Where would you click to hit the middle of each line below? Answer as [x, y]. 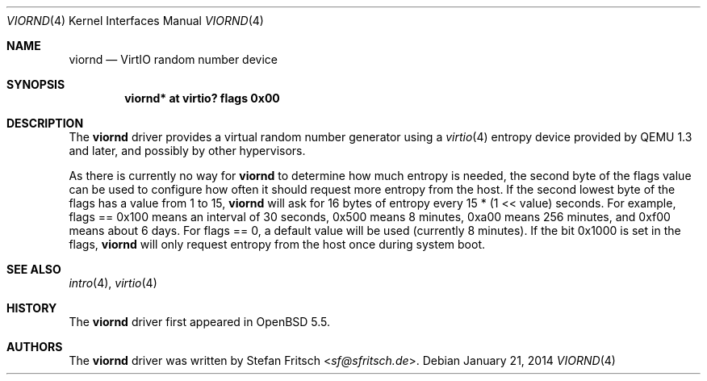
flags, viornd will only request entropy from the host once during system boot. [277, 244]
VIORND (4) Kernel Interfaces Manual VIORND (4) [135, 21]
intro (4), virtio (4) [113, 283]
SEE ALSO [34, 269]
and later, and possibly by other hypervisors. [187, 151]
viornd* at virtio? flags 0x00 [202, 98]
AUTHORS [35, 347]
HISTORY [32, 308]
